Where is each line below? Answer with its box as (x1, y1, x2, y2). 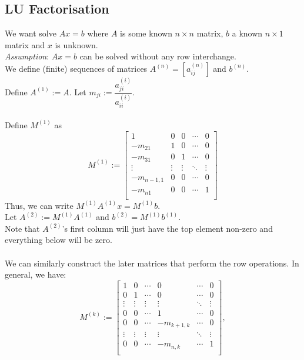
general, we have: (5, 268, 66, 281)
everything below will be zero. (5, 234, 112, 246)
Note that (5, 222, 40, 234)
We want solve (5, 27, 56, 39)
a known (232, 27, 263, 39)
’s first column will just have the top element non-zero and (62, 222, 273, 234)
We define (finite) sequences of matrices (5, 62, 148, 74)
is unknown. (55, 38, 98, 51)
